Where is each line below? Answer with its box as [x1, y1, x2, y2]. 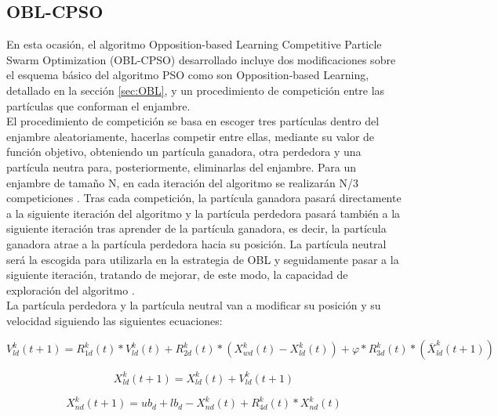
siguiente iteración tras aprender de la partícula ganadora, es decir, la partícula [6, 220, 387, 237]
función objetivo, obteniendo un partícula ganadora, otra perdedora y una [6, 143, 362, 160]
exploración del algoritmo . [6, 281, 135, 298]
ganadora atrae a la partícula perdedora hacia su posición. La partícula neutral [6, 235, 387, 251]
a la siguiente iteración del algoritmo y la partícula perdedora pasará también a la [6, 204, 401, 221]
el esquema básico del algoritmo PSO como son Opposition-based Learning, [6, 67, 369, 83]
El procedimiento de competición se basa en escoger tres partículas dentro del [6, 113, 380, 129]
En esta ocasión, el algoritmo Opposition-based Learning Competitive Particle [6, 36, 382, 52]
